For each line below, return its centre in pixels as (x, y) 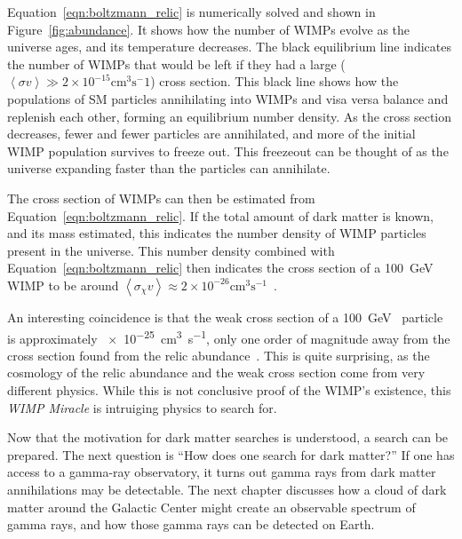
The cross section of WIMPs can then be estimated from (161, 198)
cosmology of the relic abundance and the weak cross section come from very (216, 373)
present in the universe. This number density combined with (171, 250)
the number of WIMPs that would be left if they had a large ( (176, 63)
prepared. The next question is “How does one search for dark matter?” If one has (231, 454)
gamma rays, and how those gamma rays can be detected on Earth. (191, 524)
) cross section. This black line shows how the (275, 81)
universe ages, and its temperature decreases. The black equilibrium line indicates (229, 47)
